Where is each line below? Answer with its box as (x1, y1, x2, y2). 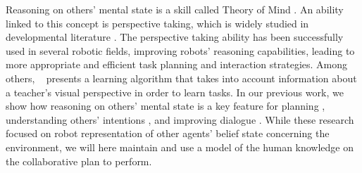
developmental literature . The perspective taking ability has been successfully (6, 30, 344, 44)
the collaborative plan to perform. (6, 153, 152, 168)
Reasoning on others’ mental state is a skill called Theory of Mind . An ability (6, 2, 344, 16)
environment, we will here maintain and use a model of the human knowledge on (6, 139, 354, 154)
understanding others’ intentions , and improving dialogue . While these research (6, 112, 354, 127)
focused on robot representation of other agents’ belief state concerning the (6, 126, 330, 141)
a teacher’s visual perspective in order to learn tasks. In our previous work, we (6, 84, 344, 99)
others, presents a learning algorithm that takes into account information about (6, 70, 357, 85)
